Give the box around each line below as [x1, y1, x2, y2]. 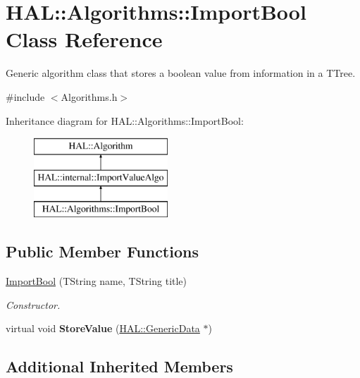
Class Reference [6, 25, 163, 54]
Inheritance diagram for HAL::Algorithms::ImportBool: [6, 113, 244, 128]
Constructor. [6, 297, 61, 312]
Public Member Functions [6, 240, 199, 262]
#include [6, 89, 45, 104]
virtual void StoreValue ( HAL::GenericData [6, 321, 200, 336]
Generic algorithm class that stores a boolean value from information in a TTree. [6, 66, 356, 80]
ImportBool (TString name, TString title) [6, 274, 187, 288]
